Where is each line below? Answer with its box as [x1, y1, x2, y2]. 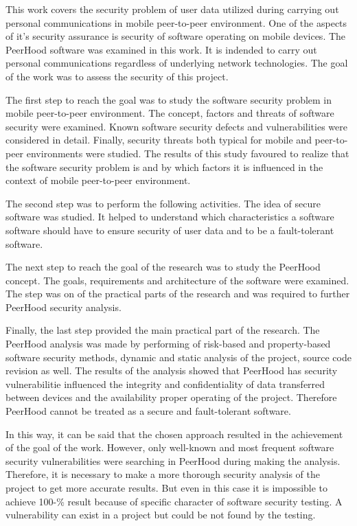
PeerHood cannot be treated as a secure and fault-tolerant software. [5, 404, 291, 418]
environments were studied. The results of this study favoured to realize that [26, 146, 349, 160]
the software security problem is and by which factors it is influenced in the [5, 159, 323, 174]
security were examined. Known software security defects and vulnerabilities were [5, 119, 347, 133]
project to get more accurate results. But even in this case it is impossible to [5, 481, 328, 494]
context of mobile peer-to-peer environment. [5, 173, 191, 187]
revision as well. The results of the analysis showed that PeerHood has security [5, 363, 338, 378]
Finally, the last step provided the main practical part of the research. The [5, 323, 320, 337]
